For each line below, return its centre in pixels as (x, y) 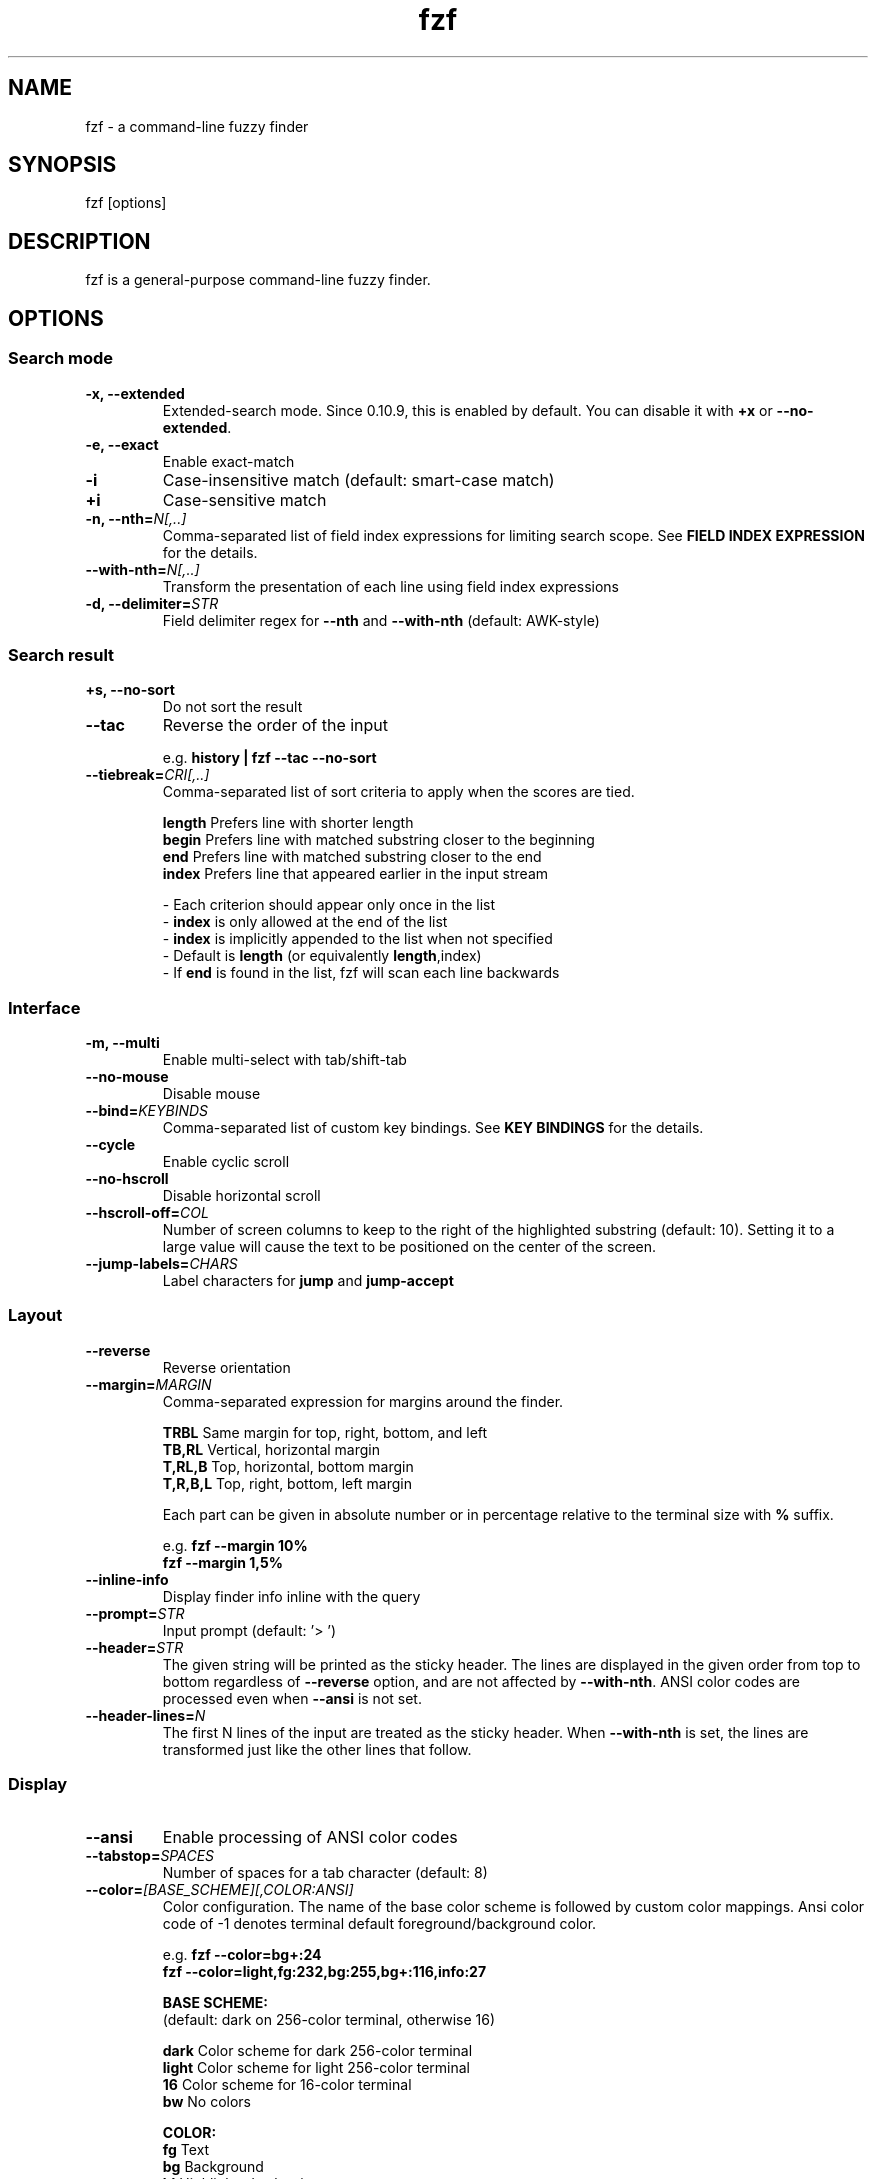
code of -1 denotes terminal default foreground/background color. (379, 1923)
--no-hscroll (127, 1178)
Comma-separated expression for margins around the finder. (363, 1401)
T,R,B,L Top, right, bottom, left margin (287, 1483)
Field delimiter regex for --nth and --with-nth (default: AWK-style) (381, 620)
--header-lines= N (145, 1715)
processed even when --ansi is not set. (292, 1698)
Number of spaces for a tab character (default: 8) (325, 1872)
